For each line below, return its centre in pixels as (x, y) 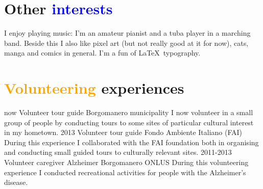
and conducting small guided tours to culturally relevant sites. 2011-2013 (118, 152)
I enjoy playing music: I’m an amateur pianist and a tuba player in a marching (127, 33)
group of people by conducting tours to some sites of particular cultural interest (129, 122)
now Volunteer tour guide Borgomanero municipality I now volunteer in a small (129, 112)
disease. (16, 182)
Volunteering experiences (94, 88)
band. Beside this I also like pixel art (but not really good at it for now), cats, (126, 43)
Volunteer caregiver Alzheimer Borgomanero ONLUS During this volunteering (126, 162)
